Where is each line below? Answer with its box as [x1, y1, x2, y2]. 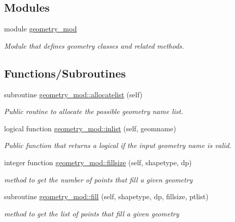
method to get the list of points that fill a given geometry [4, 208, 179, 218]
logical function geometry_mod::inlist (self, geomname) [4, 123, 176, 133]
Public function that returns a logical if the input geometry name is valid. [4, 140, 232, 151]
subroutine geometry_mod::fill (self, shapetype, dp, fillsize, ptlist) [4, 191, 209, 202]
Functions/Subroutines [4, 65, 126, 81]
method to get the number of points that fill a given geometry [4, 174, 193, 184]
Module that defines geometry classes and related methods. [4, 40, 184, 51]
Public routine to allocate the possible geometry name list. [4, 106, 183, 117]
